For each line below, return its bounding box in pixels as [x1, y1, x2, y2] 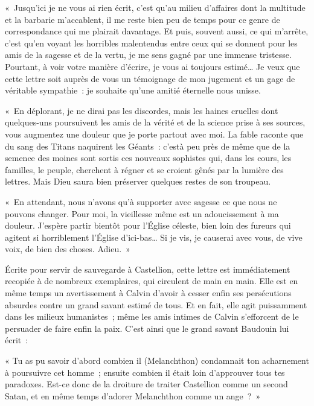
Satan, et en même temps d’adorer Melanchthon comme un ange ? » [5, 389, 261, 402]
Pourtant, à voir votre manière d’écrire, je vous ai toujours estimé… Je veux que [5, 60, 300, 72]
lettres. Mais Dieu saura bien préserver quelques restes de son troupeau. [5, 175, 271, 188]
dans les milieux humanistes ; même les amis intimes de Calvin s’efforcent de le [5, 310, 299, 323]
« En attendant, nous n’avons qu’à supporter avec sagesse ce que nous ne [5, 195, 277, 208]
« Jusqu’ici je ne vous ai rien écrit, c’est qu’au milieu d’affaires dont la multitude [5, 1, 306, 13]
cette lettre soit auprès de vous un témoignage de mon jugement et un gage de [5, 72, 295, 84]
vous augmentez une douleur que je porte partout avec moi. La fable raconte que [5, 127, 304, 140]
